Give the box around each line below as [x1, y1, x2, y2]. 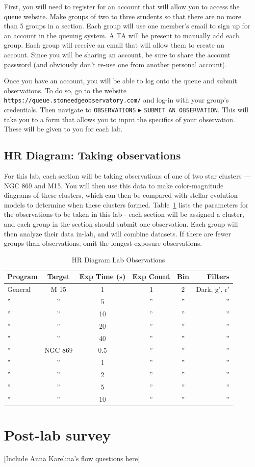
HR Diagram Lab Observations [72, 254, 165, 264]
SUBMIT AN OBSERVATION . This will [144, 104, 249, 114]
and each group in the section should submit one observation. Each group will [4, 219, 238, 229]
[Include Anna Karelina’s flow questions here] [4, 453, 140, 464]
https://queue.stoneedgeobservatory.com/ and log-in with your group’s [4, 95, 229, 105]
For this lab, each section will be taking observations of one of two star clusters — [4, 171, 251, 181]
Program [7, 271, 38, 282]
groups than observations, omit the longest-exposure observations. [4, 238, 202, 248]
